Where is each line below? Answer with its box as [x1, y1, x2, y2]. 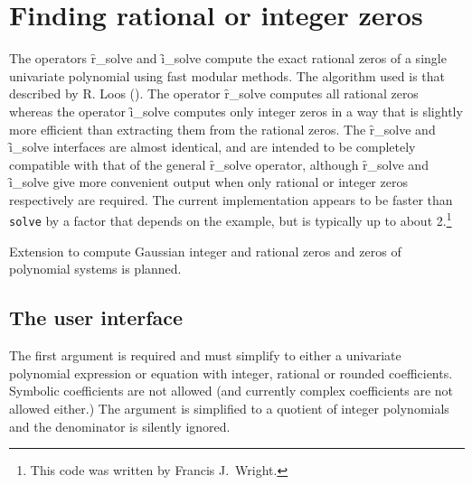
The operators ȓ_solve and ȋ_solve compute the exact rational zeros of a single [9, 49, 447, 68]
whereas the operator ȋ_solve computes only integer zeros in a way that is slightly [9, 101, 463, 120]
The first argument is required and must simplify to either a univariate [9, 346, 401, 365]
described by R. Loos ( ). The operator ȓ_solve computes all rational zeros [9, 84, 419, 103]
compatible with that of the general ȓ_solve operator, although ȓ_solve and [9, 154, 429, 173]
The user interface [9, 303, 184, 331]
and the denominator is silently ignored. [9, 416, 231, 435]
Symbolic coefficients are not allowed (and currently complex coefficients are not [9, 381, 454, 400]
